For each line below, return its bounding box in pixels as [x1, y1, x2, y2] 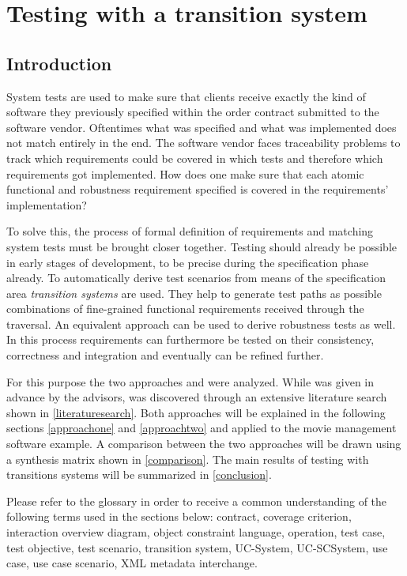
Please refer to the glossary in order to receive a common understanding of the [6, 492, 387, 509]
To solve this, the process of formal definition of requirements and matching [6, 223, 374, 239]
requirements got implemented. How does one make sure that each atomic [6, 165, 364, 182]
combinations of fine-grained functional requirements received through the [6, 300, 364, 317]
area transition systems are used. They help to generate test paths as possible [6, 284, 382, 301]
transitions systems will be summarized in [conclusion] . [6, 466, 272, 483]
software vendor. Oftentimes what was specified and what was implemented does [6, 119, 397, 135]
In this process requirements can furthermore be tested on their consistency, [6, 331, 375, 348]
